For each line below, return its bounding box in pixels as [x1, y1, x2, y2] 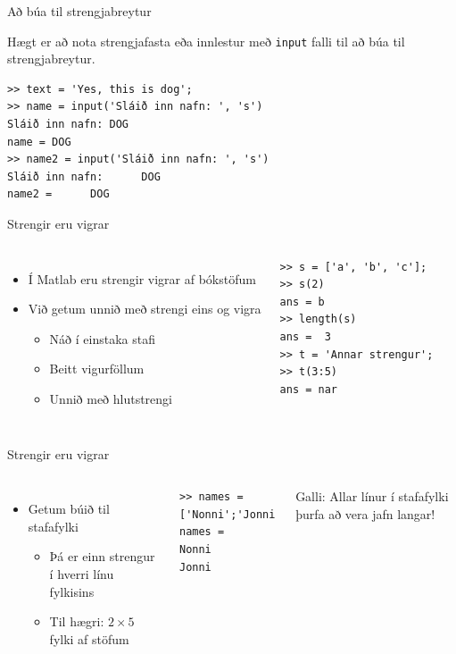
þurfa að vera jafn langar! [295, 504, 435, 523]
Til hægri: [49, 612, 104, 631]
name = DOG [7, 135, 71, 148]
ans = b [279, 295, 325, 308]
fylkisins [49, 582, 95, 600]
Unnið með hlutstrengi [49, 389, 173, 407]
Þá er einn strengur [49, 547, 155, 566]
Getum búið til [28, 499, 110, 518]
